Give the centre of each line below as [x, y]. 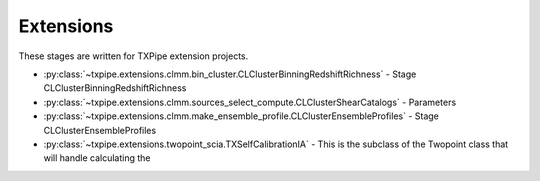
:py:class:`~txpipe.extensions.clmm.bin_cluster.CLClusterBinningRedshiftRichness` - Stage [230, 74]
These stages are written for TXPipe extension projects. [133, 56]
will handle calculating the [97, 158]
